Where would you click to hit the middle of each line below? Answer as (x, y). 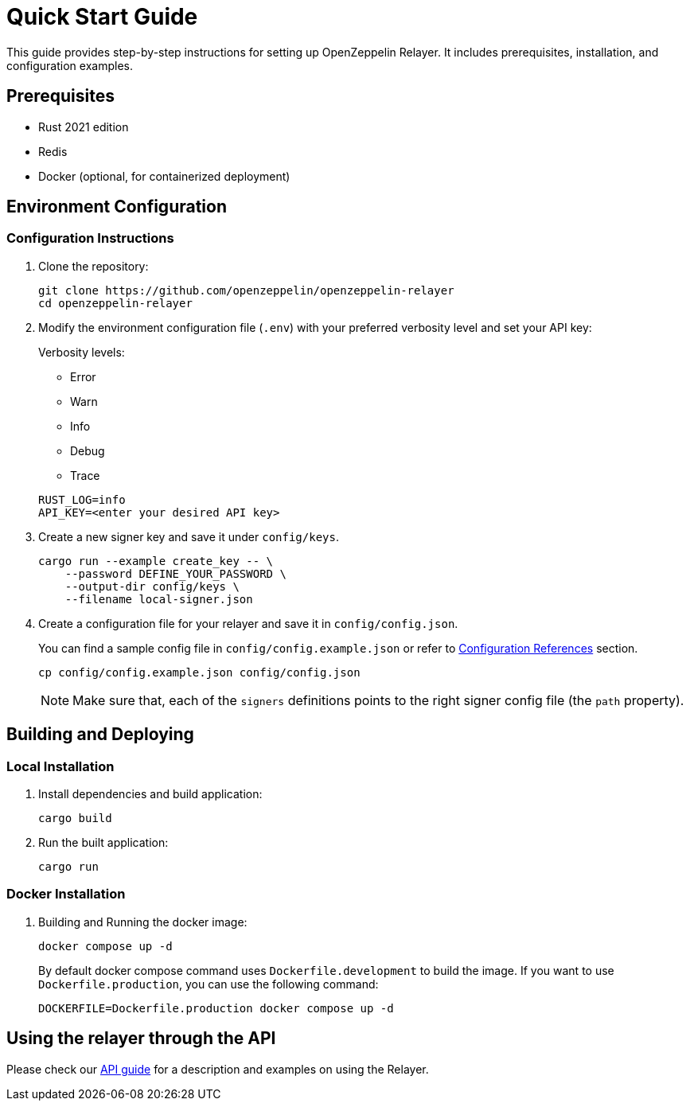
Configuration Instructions (90, 238)
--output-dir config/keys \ (152, 586)
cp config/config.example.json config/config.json (199, 672)
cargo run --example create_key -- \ (156, 561)
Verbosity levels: (82, 352)
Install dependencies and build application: (150, 794)
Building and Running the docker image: (143, 922)
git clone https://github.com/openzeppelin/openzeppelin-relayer (246, 290)
